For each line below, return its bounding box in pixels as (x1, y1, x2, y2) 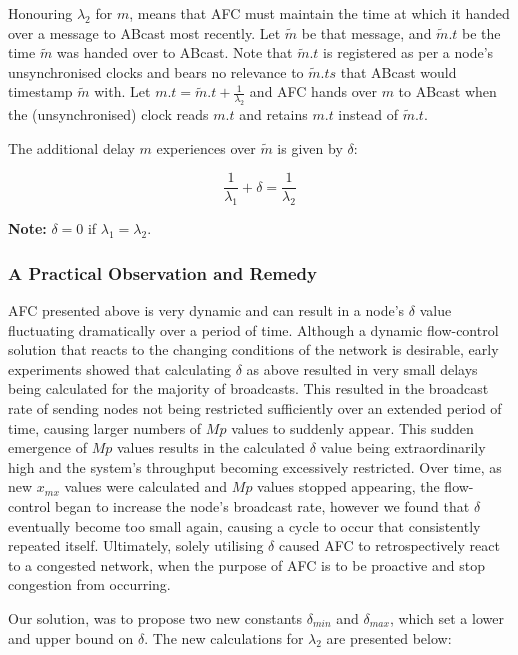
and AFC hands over (249, 81, 377, 102)
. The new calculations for (144, 627, 304, 648)
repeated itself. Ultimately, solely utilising (8, 535, 264, 556)
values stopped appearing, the (257, 476, 440, 497)
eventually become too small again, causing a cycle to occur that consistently (8, 515, 481, 536)
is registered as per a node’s (323, 42, 494, 63)
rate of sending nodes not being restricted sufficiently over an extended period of (8, 397, 502, 418)
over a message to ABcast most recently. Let (8, 22, 281, 43)
